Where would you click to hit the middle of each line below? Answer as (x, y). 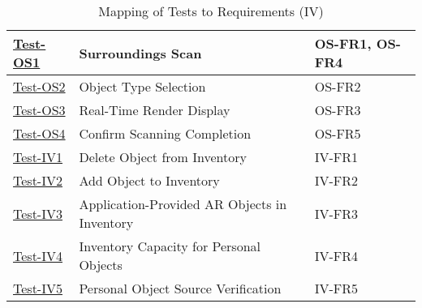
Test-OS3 (39, 110)
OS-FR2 (338, 86)
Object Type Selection (142, 86)
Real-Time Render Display (155, 110)
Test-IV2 (38, 180)
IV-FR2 (336, 180)
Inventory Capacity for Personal (170, 246)
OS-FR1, (343, 43)
